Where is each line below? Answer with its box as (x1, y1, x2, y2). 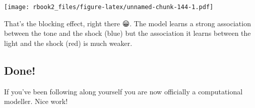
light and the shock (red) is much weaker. (4, 37, 133, 48)
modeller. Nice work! (4, 96, 68, 106)
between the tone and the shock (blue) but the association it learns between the (4, 28, 251, 38)
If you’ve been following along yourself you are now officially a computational (4, 86, 243, 96)
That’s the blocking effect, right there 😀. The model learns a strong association (4, 18, 251, 28)
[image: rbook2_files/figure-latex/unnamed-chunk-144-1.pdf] (4, 4, 214, 11)
